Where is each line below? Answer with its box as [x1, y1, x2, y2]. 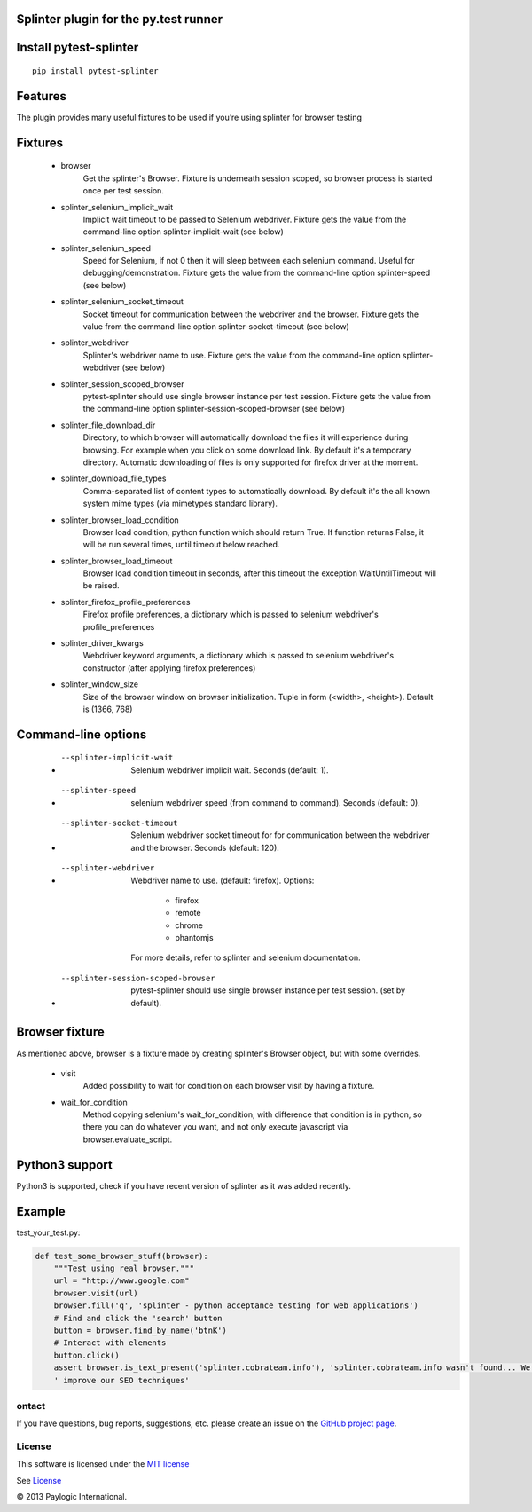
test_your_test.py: [16, 1227, 81, 1238]
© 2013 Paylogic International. [16, 1492, 128, 1502]
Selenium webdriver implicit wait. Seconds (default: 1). [130, 764, 329, 776]
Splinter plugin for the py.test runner [16, 12, 223, 27]
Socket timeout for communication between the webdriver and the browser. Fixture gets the [82, 309, 419, 319]
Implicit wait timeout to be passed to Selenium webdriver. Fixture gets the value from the [82, 214, 407, 224]
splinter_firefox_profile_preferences [60, 596, 191, 607]
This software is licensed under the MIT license [16, 1459, 190, 1469]
